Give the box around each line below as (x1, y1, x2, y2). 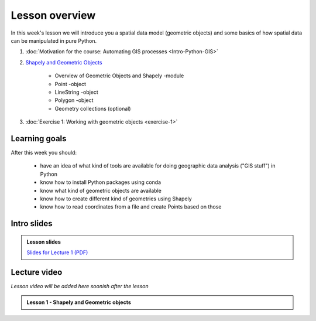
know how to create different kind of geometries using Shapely (40, 195, 193, 202)
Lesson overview (11, 9, 96, 22)
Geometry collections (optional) (54, 105, 131, 112)
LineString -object (54, 88, 99, 95)
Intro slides (11, 218, 53, 228)
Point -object (54, 80, 86, 87)
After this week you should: (11, 149, 77, 156)
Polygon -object (54, 97, 94, 104)
